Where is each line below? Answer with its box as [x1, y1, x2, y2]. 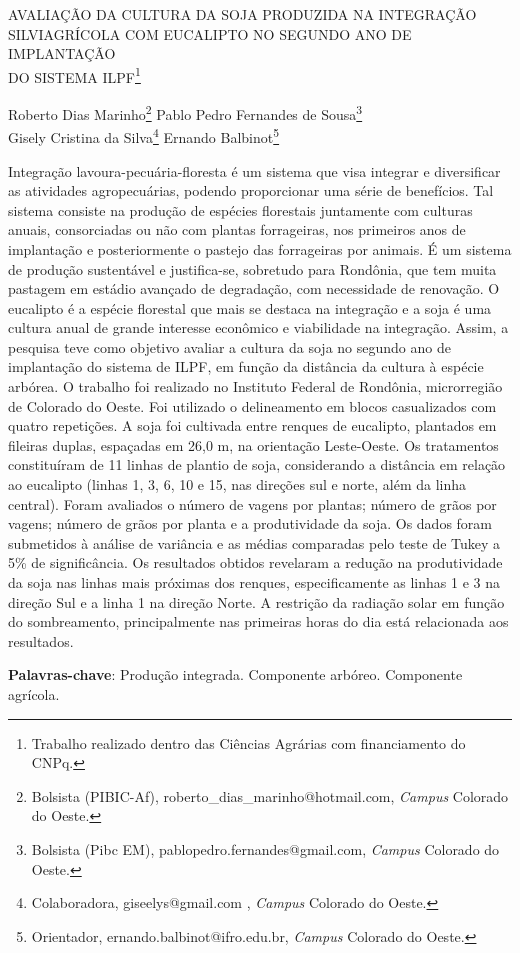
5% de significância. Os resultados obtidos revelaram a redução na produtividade [8, 552, 503, 573]
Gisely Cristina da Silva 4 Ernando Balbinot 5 [8, 124, 280, 147]
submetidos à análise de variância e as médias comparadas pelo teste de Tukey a [8, 532, 501, 553]
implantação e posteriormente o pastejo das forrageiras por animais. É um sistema [8, 238, 512, 259]
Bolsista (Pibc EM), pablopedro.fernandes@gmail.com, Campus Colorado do [31, 838, 500, 859]
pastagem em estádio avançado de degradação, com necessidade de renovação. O [8, 278, 500, 299]
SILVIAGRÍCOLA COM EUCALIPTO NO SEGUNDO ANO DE [8, 23, 412, 44]
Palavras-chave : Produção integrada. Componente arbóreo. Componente [8, 664, 463, 685]
